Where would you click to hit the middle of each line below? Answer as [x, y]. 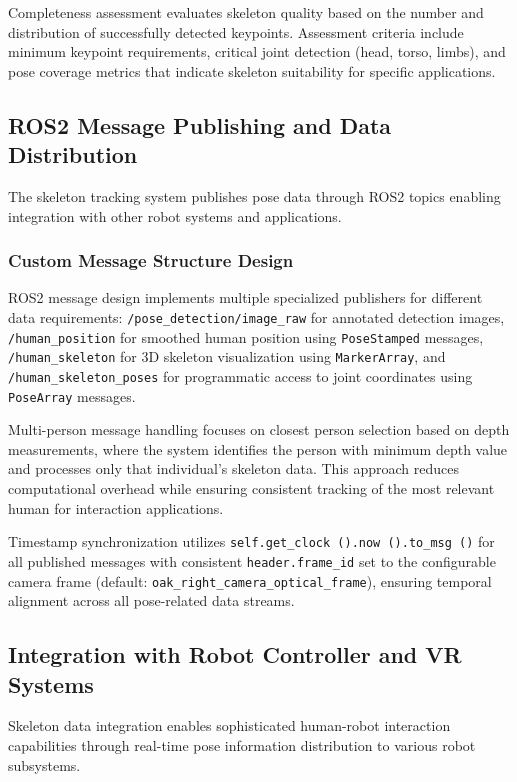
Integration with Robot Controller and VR [235, 654]
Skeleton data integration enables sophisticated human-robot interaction [229, 725]
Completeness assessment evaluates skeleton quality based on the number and [246, 12]
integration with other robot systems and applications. [175, 215]
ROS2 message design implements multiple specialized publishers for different [245, 297]
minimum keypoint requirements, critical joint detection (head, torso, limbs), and [257, 51]
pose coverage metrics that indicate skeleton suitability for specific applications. [252, 70]
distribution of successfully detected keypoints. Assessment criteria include [236, 31]
